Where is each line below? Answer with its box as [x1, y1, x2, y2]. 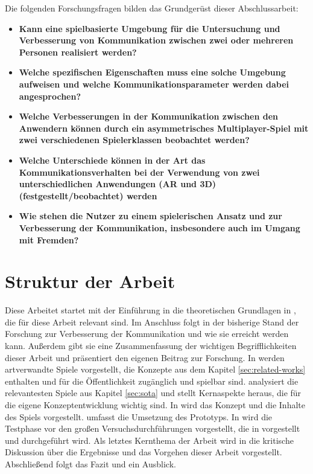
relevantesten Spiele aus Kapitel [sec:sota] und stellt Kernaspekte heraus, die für [5, 386, 302, 399]
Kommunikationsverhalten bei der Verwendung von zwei [19, 165, 260, 178]
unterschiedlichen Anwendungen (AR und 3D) [19, 178, 217, 190]
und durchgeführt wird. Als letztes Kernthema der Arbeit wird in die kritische [5, 434, 294, 446]
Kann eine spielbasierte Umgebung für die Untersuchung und [19, 22, 280, 34]
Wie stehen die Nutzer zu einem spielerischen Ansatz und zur [19, 210, 282, 222]
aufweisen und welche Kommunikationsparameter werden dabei [19, 77, 289, 90]
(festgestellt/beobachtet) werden [19, 189, 157, 202]
